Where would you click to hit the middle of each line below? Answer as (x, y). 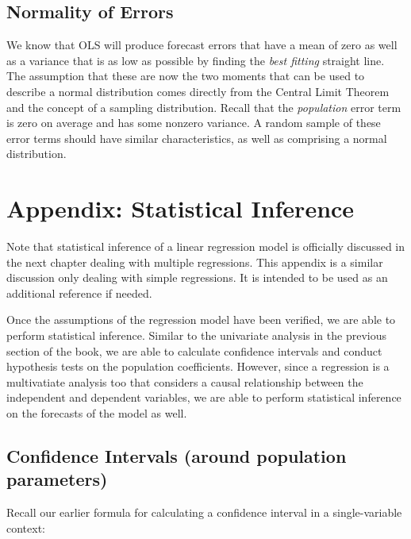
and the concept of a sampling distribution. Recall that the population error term (204, 107)
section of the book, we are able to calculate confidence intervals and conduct (194, 350)
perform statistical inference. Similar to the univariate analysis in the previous (196, 335)
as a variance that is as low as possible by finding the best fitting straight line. (196, 60)
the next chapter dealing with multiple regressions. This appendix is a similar (195, 262)
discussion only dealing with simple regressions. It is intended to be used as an (197, 277)
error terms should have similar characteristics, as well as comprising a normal (197, 138)
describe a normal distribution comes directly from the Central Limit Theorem (198, 91)
